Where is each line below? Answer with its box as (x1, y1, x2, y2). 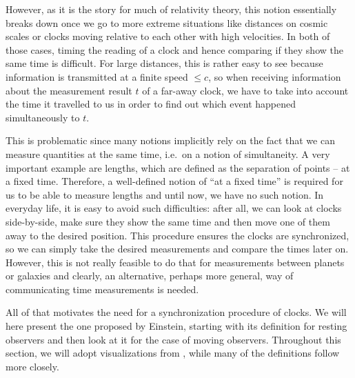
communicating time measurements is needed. (6, 281, 199, 296)
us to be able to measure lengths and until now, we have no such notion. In (6, 187, 324, 201)
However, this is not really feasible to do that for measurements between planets (6, 255, 345, 269)
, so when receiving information (208, 69, 341, 83)
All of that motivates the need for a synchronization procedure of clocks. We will (6, 305, 347, 319)
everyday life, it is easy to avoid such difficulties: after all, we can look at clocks (6, 201, 342, 215)
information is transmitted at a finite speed (6, 69, 188, 83)
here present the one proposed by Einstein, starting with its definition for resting (6, 319, 347, 333)
